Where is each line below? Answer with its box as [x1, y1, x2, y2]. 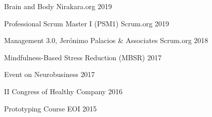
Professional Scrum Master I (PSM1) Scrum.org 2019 [4, 18, 169, 28]
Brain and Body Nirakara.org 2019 [4, 1, 112, 11]
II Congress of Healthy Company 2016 [4, 86, 122, 96]
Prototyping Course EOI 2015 [4, 103, 97, 113]
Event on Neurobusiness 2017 [4, 69, 95, 80]
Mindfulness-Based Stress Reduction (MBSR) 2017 [4, 52, 162, 62]
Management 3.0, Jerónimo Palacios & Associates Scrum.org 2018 [4, 35, 208, 46]
